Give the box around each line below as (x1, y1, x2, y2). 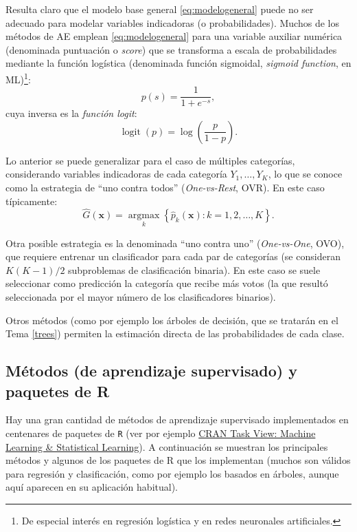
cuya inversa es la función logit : (5, 106, 137, 120)
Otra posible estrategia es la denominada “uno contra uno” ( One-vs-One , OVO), (5, 235, 345, 250)
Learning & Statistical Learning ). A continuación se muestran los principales (5, 439, 328, 454)
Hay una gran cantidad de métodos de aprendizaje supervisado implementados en (5, 412, 349, 427)
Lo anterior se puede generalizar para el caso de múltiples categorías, (5, 153, 295, 167)
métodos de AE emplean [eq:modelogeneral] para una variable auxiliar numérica (5, 29, 343, 43)
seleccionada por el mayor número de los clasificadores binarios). (5, 290, 276, 304)
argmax (128, 211, 160, 221)
